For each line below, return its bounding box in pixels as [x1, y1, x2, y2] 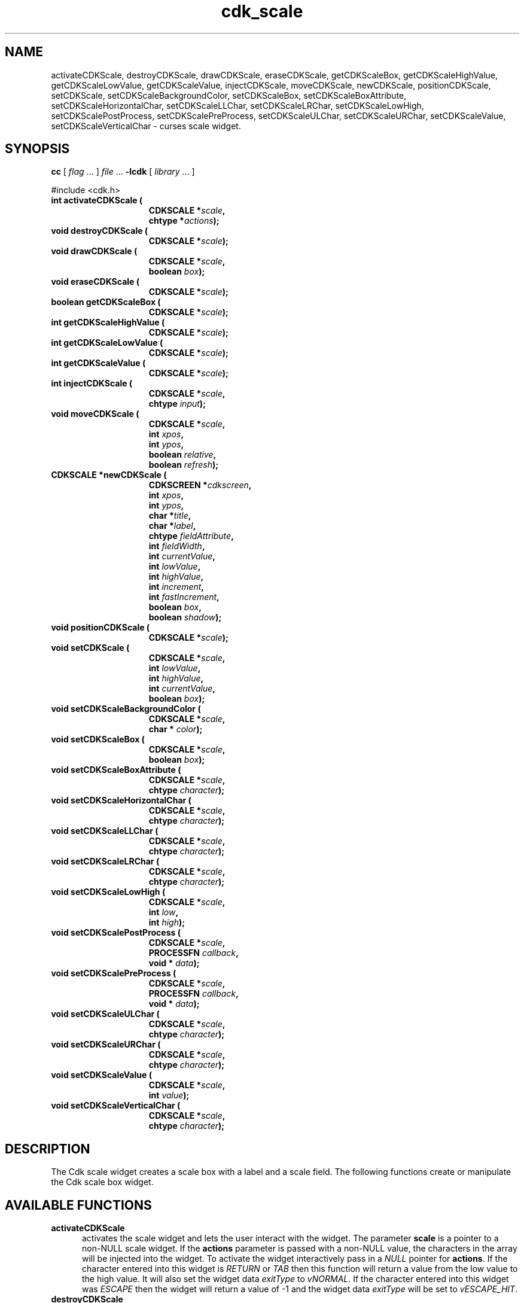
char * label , [148, 520, 196, 531]
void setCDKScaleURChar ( [51, 1039, 161, 1050]
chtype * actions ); [148, 215, 220, 226]
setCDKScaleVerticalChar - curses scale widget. [51, 120, 241, 131]
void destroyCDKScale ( [51, 226, 148, 236]
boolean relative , [148, 449, 217, 460]
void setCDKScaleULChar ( [51, 1009, 160, 1019]
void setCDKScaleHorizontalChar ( [51, 795, 191, 806]
